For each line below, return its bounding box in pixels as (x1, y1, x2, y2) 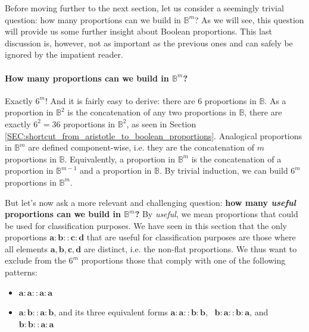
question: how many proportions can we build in (5, 13, 181, 26)
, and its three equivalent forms (54, 306, 168, 318)
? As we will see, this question (194, 13, 304, 26)
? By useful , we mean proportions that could (135, 208, 298, 220)
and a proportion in (80, 164, 152, 177)
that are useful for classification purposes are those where (86, 231, 296, 243)
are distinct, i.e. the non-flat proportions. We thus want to (83, 242, 297, 255)
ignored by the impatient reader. (5, 48, 123, 61)
